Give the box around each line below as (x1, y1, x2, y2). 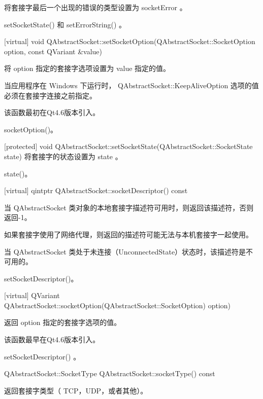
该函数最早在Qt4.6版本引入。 (4, 334, 100, 345)
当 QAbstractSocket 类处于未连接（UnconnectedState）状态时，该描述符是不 (4, 246, 253, 257)
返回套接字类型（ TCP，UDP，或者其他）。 (4, 385, 148, 395)
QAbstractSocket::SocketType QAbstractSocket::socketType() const (4, 368, 215, 379)
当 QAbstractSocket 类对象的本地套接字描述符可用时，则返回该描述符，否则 (4, 202, 254, 212)
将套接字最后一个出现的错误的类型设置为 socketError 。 (4, 2, 187, 12)
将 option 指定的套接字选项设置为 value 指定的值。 (4, 63, 171, 74)
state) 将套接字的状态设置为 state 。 (4, 151, 122, 161)
